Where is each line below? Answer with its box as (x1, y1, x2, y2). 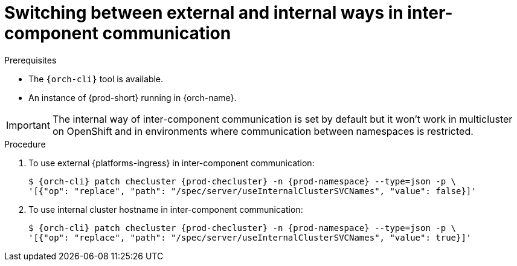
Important (6, 118, 50, 131)
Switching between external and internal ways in (4, 2, 403, 23)
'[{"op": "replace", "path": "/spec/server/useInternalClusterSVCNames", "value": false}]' (28, 186, 477, 196)
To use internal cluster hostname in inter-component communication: (28, 204, 303, 215)
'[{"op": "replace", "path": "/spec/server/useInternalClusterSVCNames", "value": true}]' (28, 232, 472, 242)
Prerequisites (4, 54, 57, 65)
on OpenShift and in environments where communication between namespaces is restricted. (52, 125, 474, 137)
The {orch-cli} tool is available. (28, 73, 164, 84)
